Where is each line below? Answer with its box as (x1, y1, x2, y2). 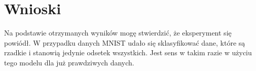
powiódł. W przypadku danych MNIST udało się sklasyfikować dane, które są (4, 37, 245, 48)
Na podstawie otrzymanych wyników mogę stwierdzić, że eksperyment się (4, 27, 232, 38)
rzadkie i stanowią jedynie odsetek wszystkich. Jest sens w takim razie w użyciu (4, 47, 252, 58)
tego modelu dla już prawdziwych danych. (4, 57, 134, 67)
